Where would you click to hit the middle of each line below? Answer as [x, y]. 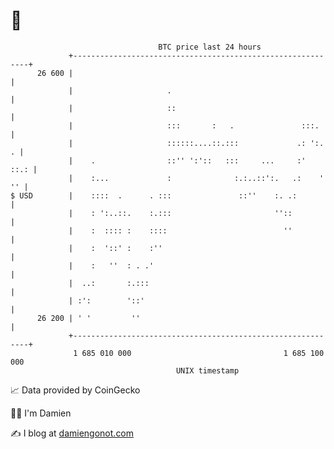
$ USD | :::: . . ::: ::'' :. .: [154, 195]
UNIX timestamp [207, 370]
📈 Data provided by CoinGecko [75, 390]
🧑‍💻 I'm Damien [41, 413]
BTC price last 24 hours [210, 47]
